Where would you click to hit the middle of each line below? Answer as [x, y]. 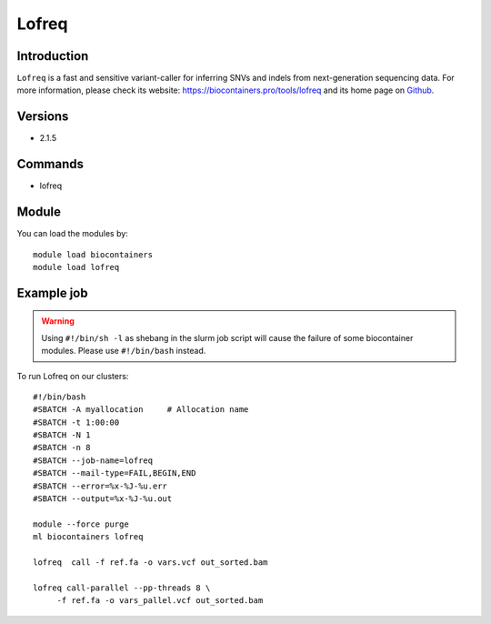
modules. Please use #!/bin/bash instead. [124, 351]
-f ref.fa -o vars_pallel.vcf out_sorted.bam [160, 601]
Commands [50, 164]
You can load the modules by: [73, 234]
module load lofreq [76, 267]
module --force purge [81, 524]
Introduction [53, 56]
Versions [43, 117]
